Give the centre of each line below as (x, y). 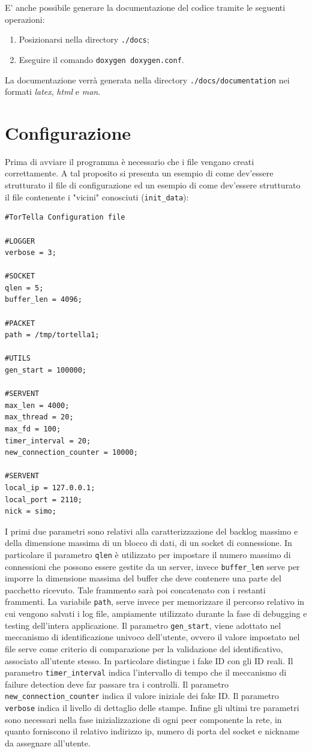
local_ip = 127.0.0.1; (50, 487)
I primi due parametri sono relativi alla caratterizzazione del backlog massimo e (151, 531)
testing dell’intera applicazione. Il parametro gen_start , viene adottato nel (143, 625)
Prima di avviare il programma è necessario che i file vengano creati (130, 161)
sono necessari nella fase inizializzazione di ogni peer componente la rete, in (143, 719)
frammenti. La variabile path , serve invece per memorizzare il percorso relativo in (155, 601)
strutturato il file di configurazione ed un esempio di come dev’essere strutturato (153, 185)
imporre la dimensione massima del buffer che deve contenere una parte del (143, 578)
